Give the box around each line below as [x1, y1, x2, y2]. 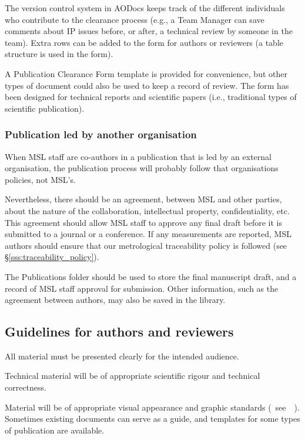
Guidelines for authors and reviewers [5, 322, 234, 341]
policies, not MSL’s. [5, 173, 76, 185]
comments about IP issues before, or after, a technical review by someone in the [5, 25, 293, 37]
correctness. [5, 381, 46, 394]
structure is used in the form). [5, 48, 113, 60]
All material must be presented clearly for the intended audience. [5, 349, 239, 362]
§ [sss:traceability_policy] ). [5, 251, 99, 263]
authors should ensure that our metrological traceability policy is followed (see [5, 239, 287, 251]
